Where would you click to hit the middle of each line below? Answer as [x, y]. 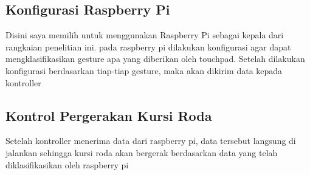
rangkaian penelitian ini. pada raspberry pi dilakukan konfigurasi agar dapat [148, 46]
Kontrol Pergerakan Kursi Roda [109, 115]
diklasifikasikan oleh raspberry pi [67, 164]
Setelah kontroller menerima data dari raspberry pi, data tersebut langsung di [151, 141]
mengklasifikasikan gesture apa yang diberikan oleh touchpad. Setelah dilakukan [155, 59]
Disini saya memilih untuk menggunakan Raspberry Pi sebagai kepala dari [145, 35]
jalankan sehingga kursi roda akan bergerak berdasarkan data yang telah [142, 152]
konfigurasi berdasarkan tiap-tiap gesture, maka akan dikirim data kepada [144, 70]
